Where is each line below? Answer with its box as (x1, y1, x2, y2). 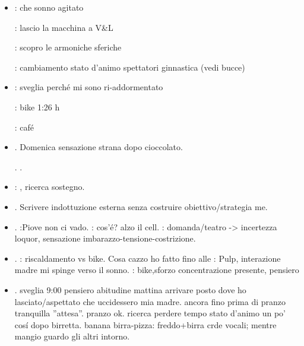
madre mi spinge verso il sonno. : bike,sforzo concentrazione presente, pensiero (14, 264, 299, 276)
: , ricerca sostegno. (14, 180, 85, 193)
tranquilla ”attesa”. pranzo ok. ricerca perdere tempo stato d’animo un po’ (14, 307, 286, 319)
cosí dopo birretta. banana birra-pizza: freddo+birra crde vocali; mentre (14, 318, 277, 331)
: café (14, 120, 34, 133)
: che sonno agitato (14, 1, 84, 13)
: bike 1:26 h (14, 100, 60, 113)
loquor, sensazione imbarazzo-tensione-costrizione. (14, 232, 196, 245)
